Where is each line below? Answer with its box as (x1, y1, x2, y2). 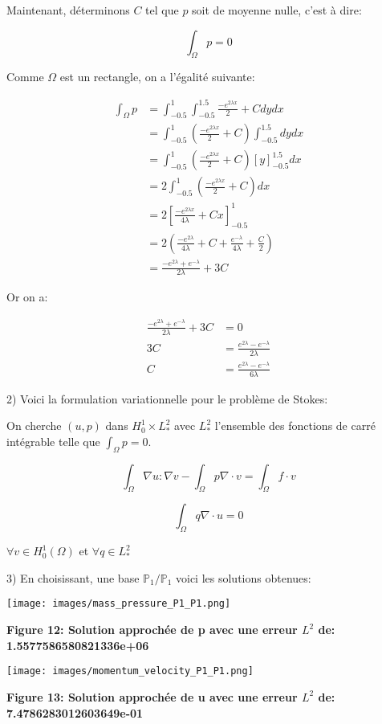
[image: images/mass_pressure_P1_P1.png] (6, 598, 231, 610)
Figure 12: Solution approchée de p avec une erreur (6, 621, 298, 638)
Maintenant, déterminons (6, 2, 130, 18)
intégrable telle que (6, 432, 100, 449)
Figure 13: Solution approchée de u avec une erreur (6, 688, 298, 705)
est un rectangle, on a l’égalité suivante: (59, 68, 255, 85)
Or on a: (6, 288, 48, 305)
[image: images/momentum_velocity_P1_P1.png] (6, 665, 254, 677)
